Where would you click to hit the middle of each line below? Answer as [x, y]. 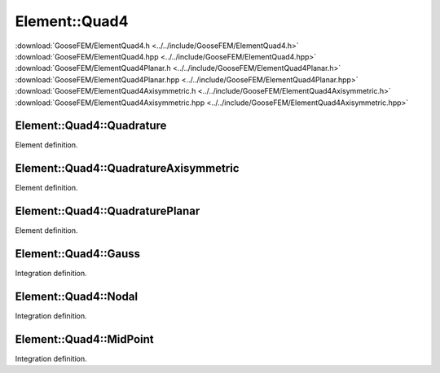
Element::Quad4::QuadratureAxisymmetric [127, 168]
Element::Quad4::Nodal [77, 296]
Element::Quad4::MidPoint [84, 339]
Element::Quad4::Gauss [78, 254]
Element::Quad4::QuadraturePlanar [108, 211]
